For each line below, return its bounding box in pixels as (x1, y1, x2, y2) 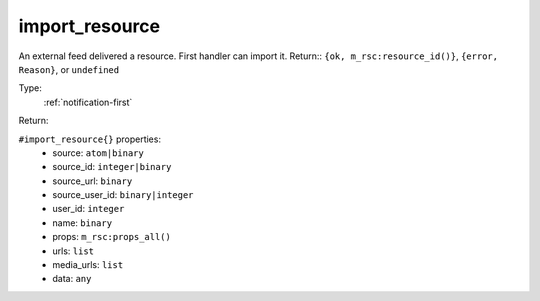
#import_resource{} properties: (18, 133, 162, 145)
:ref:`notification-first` (43, 96, 133, 108)
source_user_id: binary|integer (52, 189, 194, 201)
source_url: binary (52, 175, 133, 187)
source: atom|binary (52, 146, 144, 159)
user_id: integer (52, 203, 125, 215)
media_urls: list (52, 259, 124, 271)
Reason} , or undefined (18, 63, 120, 75)
